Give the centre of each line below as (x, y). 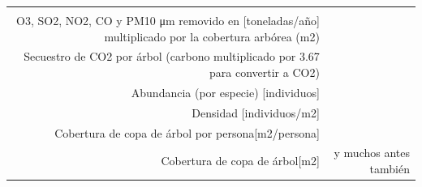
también (390, 168)
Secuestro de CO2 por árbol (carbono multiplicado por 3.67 (172, 56)
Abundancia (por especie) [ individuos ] (225, 92)
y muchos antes (372, 153)
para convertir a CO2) (265, 72)
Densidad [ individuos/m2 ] (256, 112)
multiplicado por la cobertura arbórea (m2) (212, 36)
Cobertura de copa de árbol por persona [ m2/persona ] (187, 132)
